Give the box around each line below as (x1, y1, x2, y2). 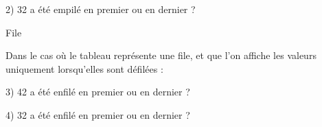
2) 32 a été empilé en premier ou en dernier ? (5, 2, 196, 16)
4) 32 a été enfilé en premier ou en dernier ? (5, 107, 190, 122)
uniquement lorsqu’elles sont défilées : (5, 61, 163, 76)
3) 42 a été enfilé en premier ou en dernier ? (5, 84, 190, 99)
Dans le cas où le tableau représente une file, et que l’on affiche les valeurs (5, 48, 317, 62)
